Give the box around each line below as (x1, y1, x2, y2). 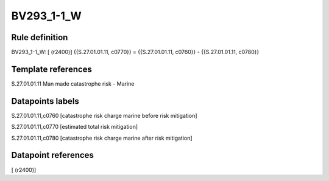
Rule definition (11, 32, 68, 43)
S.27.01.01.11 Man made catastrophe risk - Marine (11, 80, 135, 87)
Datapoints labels (11, 96, 79, 106)
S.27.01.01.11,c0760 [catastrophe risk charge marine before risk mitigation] (11, 112, 197, 119)
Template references (11, 64, 93, 74)
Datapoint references (11, 150, 94, 160)
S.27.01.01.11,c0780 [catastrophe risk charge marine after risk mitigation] (11, 134, 193, 142)
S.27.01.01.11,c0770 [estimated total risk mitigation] (11, 123, 138, 131)
